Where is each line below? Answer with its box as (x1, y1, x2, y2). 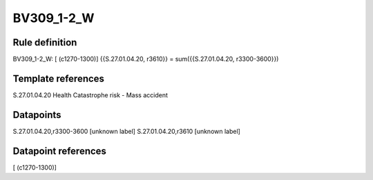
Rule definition (12, 37, 77, 48)
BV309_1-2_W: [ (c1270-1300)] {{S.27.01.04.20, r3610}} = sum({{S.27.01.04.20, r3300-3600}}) (12, 55, 279, 63)
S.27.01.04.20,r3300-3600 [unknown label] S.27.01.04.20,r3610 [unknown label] (12, 127, 241, 135)
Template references (12, 72, 105, 84)
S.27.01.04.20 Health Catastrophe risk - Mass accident (12, 90, 169, 99)
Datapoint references (12, 145, 107, 157)
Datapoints (12, 109, 61, 121)
